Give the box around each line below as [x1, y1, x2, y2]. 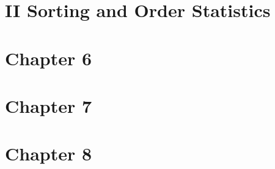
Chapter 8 [5, 141, 92, 166]
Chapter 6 [5, 45, 92, 70]
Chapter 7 [5, 93, 92, 118]
